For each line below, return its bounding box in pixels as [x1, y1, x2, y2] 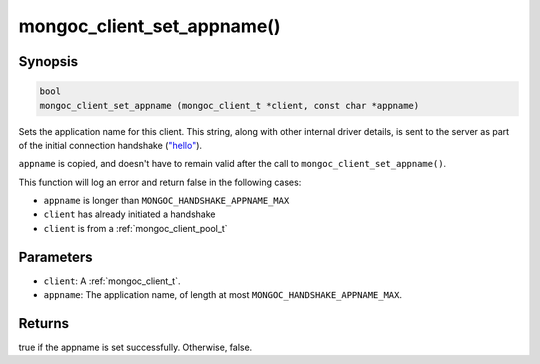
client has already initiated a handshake [43, 208, 216, 220]
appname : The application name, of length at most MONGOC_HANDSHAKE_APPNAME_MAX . [43, 289, 403, 301]
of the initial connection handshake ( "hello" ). [18, 139, 203, 151]
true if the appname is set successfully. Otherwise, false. [18, 341, 253, 354]
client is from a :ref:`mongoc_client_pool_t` [43, 222, 228, 234]
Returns [18, 315, 70, 332]
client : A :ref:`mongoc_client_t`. [43, 275, 181, 287]
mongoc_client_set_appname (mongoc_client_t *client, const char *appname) [39, 100, 420, 111]
